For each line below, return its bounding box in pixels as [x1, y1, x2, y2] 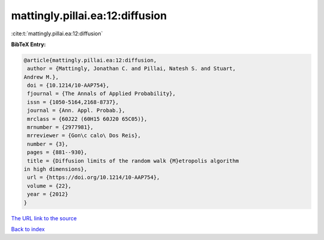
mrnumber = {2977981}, [27, 124, 94, 131]
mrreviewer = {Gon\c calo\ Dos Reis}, [27, 132, 141, 139]
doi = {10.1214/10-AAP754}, [27, 82, 110, 89]
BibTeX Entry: [11, 41, 46, 48]
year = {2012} [27, 191, 68, 198]
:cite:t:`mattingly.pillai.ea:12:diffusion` [11, 30, 103, 37]
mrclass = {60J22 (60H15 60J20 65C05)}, [27, 116, 148, 122]
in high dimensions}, [23, 166, 88, 172]
